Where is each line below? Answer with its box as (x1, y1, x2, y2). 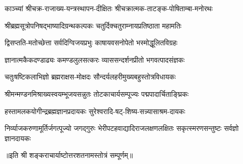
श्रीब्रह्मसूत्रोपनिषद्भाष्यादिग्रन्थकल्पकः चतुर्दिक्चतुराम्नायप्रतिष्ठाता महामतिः (5, 20, 182, 31)
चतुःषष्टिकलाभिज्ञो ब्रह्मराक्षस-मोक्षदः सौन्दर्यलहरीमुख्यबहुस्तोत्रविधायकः (5, 71, 176, 82)
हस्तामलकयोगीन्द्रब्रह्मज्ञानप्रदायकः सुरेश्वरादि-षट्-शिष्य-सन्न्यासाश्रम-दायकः (5, 105, 185, 116)
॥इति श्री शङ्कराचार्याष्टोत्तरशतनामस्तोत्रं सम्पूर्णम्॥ (5, 150, 133, 160)
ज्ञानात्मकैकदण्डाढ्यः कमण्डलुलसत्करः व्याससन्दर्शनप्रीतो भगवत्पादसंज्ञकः (5, 54, 185, 65)
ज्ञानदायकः (5, 132, 31, 143)
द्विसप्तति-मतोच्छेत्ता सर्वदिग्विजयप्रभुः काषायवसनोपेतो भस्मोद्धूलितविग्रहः (5, 37, 178, 48)
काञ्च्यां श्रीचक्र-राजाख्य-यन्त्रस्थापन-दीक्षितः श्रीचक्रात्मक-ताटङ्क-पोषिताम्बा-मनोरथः (5, 3, 213, 13)
